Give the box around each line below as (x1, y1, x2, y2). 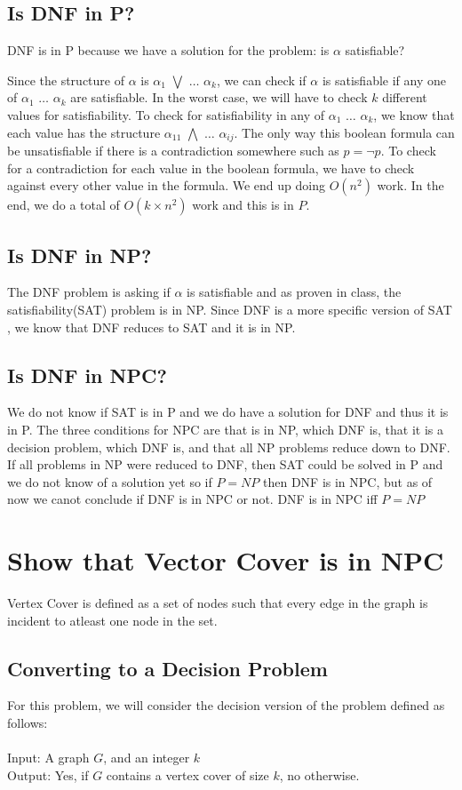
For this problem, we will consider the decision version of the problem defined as (7, 696, 445, 714)
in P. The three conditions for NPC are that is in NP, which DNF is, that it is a (7, 420, 444, 438)
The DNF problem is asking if (7, 283, 171, 301)
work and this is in (192, 196, 294, 214)
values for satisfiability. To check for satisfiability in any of (7, 105, 325, 124)
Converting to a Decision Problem (7, 654, 328, 682)
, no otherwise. (279, 765, 360, 784)
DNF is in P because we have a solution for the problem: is (7, 41, 330, 60)
